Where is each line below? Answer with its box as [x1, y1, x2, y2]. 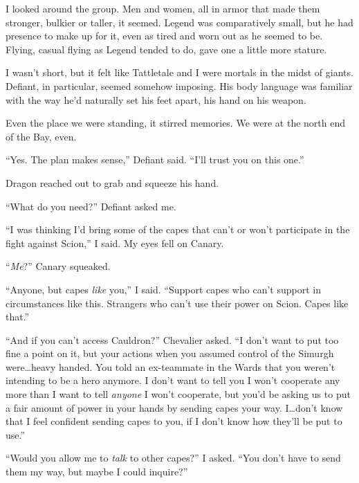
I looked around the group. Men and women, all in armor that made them [6, 1, 320, 15]
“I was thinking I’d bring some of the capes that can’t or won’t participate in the [6, 222, 350, 237]
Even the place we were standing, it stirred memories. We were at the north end [6, 116, 345, 130]
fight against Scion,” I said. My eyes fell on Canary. [6, 235, 224, 250]
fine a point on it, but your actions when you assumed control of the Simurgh [6, 346, 334, 361]
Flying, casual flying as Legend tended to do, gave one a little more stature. [6, 42, 327, 56]
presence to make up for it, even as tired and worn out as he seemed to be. [6, 28, 323, 43]
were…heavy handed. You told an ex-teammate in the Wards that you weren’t [6, 359, 335, 374]
